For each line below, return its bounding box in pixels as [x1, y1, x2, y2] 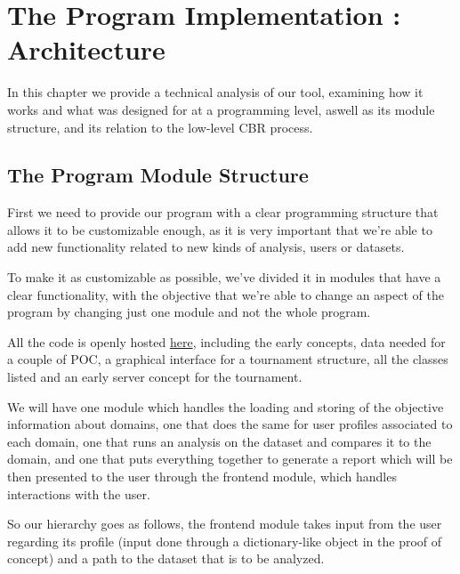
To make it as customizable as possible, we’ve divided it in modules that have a [7, 268, 441, 287]
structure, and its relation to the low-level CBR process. [7, 117, 313, 136]
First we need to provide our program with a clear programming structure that [7, 203, 439, 222]
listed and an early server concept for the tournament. [7, 368, 303, 386]
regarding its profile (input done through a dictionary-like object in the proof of [7, 531, 442, 550]
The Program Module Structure [7, 161, 309, 189]
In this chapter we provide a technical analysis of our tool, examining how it [7, 83, 424, 101]
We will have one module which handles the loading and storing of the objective [7, 397, 444, 416]
